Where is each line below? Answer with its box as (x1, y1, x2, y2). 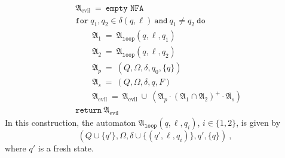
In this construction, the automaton (5, 116, 136, 128)
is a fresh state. (38, 141, 94, 154)
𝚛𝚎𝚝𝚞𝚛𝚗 (75, 106, 102, 115)
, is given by (236, 116, 281, 128)
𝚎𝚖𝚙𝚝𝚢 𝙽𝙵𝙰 (105, 4, 144, 13)
